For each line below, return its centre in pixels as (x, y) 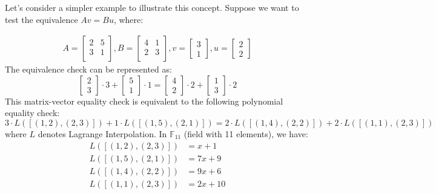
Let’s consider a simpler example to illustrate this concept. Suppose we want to (152, 7)
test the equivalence (41, 19)
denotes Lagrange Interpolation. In (102, 134)
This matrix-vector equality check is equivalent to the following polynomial (144, 101)
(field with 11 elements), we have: (246, 134)
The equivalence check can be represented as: (88, 69)
